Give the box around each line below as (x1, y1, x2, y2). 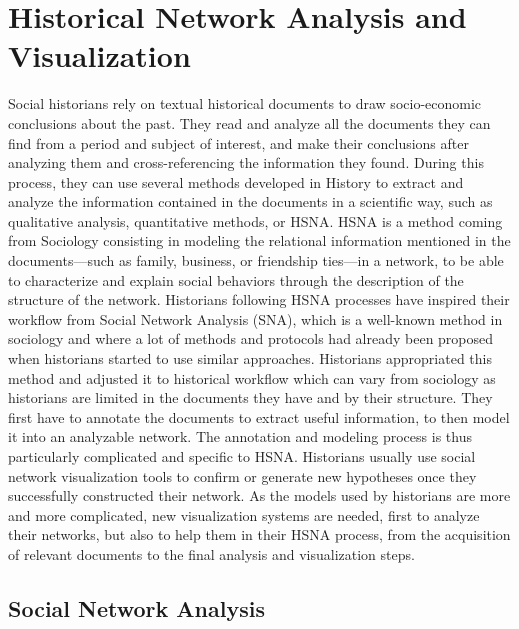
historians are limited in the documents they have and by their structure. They (8, 387, 493, 408)
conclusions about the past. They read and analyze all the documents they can (8, 112, 491, 133)
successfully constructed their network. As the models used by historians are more (8, 485, 511, 506)
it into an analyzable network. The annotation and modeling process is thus (8, 426, 472, 447)
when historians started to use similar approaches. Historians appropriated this (8, 348, 492, 369)
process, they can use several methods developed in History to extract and (8, 171, 464, 192)
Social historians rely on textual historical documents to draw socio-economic (8, 93, 482, 114)
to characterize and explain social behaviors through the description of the (8, 269, 464, 290)
